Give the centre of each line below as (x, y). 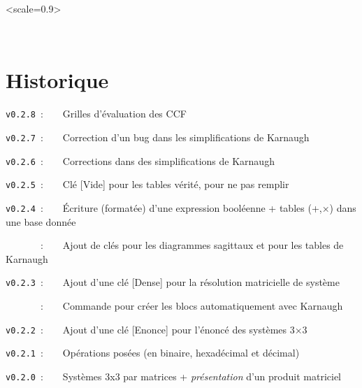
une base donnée (41, 221)
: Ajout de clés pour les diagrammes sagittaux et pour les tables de (192, 245)
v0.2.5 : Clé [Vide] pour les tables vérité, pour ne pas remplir (147, 184)
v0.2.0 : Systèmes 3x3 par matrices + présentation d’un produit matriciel (174, 376)
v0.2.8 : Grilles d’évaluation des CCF (96, 114)
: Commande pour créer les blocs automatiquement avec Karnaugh (191, 306)
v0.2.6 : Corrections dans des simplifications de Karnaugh (140, 160)
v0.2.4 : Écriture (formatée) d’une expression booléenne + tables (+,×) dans (181, 207)
